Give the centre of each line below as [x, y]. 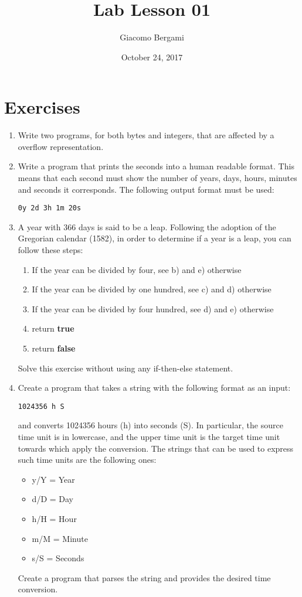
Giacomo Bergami [152, 37]
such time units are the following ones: [87, 460]
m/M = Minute [60, 538]
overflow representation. [61, 146]
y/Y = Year [53, 479]
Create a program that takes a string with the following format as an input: [154, 388]
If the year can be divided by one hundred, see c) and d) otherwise [152, 289]
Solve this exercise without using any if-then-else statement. [125, 368]
